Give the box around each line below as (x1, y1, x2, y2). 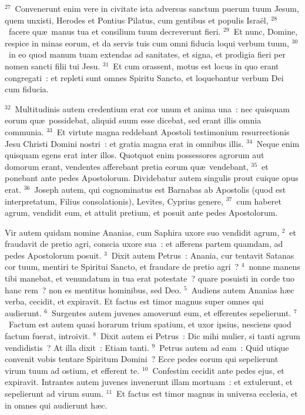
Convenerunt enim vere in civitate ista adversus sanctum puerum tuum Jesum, (15, 2, 299, 14)
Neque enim (256, 137, 300, 149)
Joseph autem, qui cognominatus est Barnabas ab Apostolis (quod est (34, 183, 286, 195)
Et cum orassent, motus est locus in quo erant (113, 59, 279, 72)
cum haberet (236, 195, 281, 207)
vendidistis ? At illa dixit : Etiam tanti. (5, 341, 149, 353)
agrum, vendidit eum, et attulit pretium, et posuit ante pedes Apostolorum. (5, 206, 278, 219)
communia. (5, 125, 44, 138)
